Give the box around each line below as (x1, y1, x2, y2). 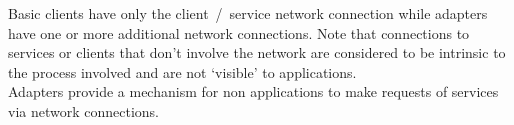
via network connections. (8, 100, 160, 121)
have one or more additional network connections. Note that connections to (8, 22, 470, 43)
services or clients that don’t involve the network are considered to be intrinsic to (8, 42, 506, 63)
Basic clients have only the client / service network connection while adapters (8, 3, 488, 23)
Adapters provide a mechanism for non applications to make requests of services (8, 81, 499, 102)
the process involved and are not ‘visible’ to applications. (8, 61, 357, 82)
